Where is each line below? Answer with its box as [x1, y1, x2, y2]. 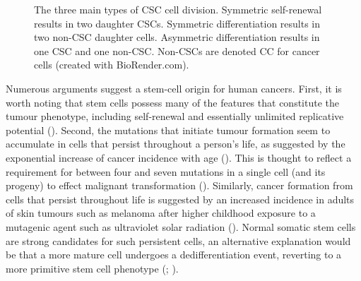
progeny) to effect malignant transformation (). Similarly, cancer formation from [6, 178, 353, 193]
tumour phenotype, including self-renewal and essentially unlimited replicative [6, 109, 344, 124]
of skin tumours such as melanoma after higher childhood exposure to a [6, 205, 316, 220]
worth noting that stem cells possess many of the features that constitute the [6, 95, 339, 109]
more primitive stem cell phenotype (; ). [6, 261, 179, 275]
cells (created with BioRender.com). [34, 57, 189, 72]
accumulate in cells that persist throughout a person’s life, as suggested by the [6, 136, 345, 151]
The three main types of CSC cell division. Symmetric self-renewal [34, 2, 322, 16]
